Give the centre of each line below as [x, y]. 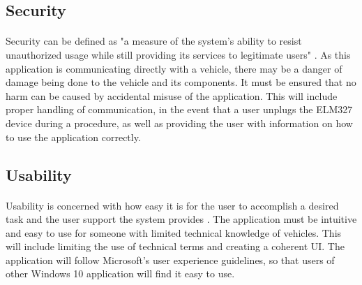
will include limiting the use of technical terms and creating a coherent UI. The [175, 246]
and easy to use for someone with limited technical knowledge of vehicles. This [174, 232]
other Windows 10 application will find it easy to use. [120, 273]
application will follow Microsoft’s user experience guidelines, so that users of [170, 260]
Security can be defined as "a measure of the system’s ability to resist [154, 41]
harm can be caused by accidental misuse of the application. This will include [172, 95]
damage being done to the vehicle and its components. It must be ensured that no [181, 82]
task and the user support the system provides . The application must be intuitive [181, 219]
